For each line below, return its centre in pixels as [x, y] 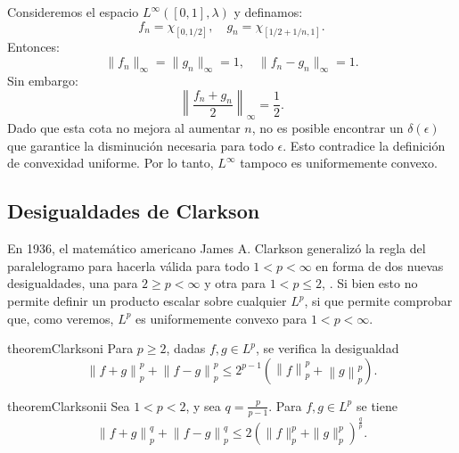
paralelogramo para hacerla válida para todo [128, 265]
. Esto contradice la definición [364, 145]
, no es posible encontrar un [328, 128]
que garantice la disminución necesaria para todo [140, 145]
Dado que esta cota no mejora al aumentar [124, 128]
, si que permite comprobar [378, 301]
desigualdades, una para [73, 283]
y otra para [235, 283]
